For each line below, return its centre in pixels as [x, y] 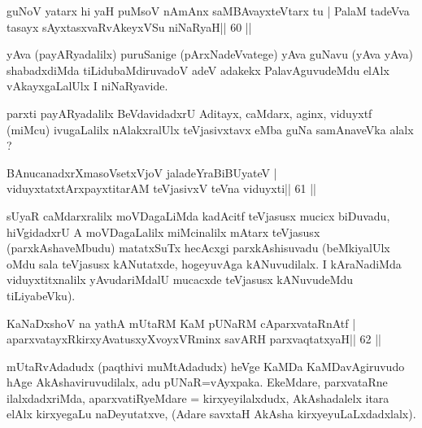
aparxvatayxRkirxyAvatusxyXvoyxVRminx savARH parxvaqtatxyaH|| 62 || [194, 339]
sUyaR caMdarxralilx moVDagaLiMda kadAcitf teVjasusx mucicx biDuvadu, [198, 215]
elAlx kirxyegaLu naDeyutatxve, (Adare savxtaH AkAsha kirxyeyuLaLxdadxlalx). [211, 414]
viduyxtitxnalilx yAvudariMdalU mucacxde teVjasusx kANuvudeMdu [180, 280]
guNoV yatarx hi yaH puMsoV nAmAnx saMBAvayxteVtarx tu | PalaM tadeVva [208, 11]
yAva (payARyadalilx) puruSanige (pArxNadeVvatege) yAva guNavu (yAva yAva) [210, 54]
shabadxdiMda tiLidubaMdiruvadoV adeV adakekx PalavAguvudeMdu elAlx [198, 70]
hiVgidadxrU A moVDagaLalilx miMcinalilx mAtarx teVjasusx [163, 231]
